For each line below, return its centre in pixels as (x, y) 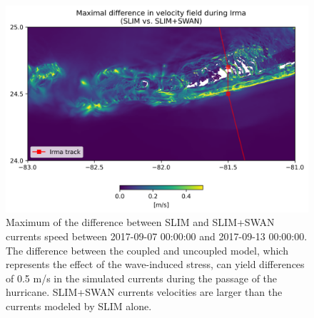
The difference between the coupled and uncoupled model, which (147, 250)
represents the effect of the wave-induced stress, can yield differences (155, 264)
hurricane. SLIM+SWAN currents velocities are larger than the (144, 292)
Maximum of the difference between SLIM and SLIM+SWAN (140, 222)
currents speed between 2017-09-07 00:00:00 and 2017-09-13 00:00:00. (157, 236)
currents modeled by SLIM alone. (79, 306)
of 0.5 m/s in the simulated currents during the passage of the (142, 278)
